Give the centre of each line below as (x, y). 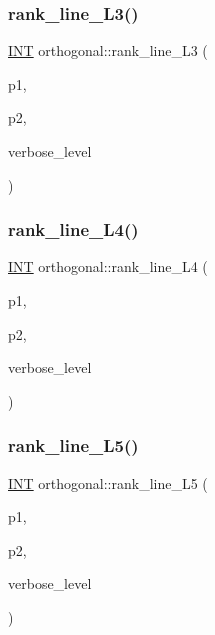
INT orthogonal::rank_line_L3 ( (108, 50)
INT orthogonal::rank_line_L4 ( (108, 266)
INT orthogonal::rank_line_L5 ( (108, 482)
